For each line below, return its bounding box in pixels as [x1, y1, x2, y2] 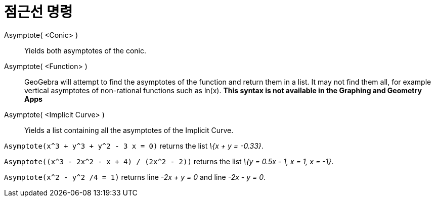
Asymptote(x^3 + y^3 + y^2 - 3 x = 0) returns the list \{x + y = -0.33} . [4, 141, 264, 150]
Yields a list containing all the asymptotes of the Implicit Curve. [24, 125, 234, 135]
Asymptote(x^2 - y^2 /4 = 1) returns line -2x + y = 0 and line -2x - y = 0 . [4, 172, 266, 181]
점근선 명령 [4, 4, 73, 21]
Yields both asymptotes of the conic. [24, 46, 146, 55]
